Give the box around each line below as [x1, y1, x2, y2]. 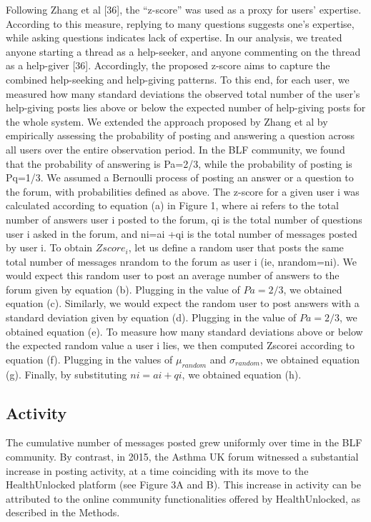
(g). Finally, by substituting [6, 366, 127, 381]
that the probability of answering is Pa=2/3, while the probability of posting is [6, 156, 352, 171]
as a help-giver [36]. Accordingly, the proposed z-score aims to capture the [6, 58, 330, 73]
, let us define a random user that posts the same [128, 240, 344, 255]
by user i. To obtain [6, 240, 93, 255]
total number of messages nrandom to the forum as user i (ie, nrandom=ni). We [6, 254, 357, 268]
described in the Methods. [6, 505, 120, 520]
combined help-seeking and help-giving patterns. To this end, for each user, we [6, 71, 350, 86]
